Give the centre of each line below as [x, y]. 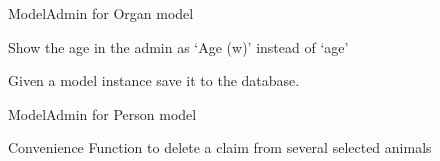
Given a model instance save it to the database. [154, 80]
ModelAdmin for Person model [102, 113]
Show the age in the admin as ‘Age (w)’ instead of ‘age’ [178, 46]
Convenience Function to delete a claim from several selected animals [220, 147]
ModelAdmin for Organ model [101, 13]
